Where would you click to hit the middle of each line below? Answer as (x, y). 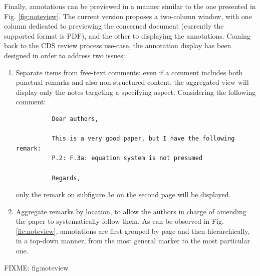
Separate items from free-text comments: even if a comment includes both (129, 72)
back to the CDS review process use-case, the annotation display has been (118, 45)
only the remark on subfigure (60, 194)
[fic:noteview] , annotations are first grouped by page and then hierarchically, (133, 231)
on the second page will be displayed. (174, 194)
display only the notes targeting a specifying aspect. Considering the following (136, 92)
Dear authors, (75, 119)
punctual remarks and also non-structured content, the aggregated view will (132, 82)
